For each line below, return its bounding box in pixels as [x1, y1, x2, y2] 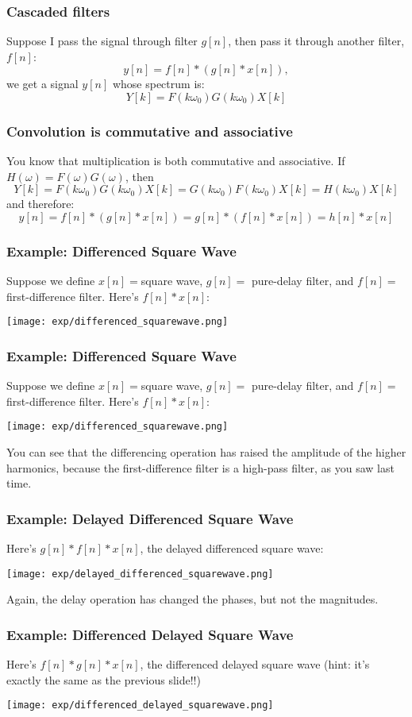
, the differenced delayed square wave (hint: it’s [140, 656, 370, 673]
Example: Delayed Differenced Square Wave [6, 508, 294, 528]
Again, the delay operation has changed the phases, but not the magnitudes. [6, 591, 379, 607]
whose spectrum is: [112, 75, 205, 92]
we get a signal [6, 75, 79, 92]
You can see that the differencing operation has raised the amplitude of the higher [6, 444, 406, 461]
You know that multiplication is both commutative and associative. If [6, 152, 345, 169]
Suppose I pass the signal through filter [6, 33, 198, 49]
